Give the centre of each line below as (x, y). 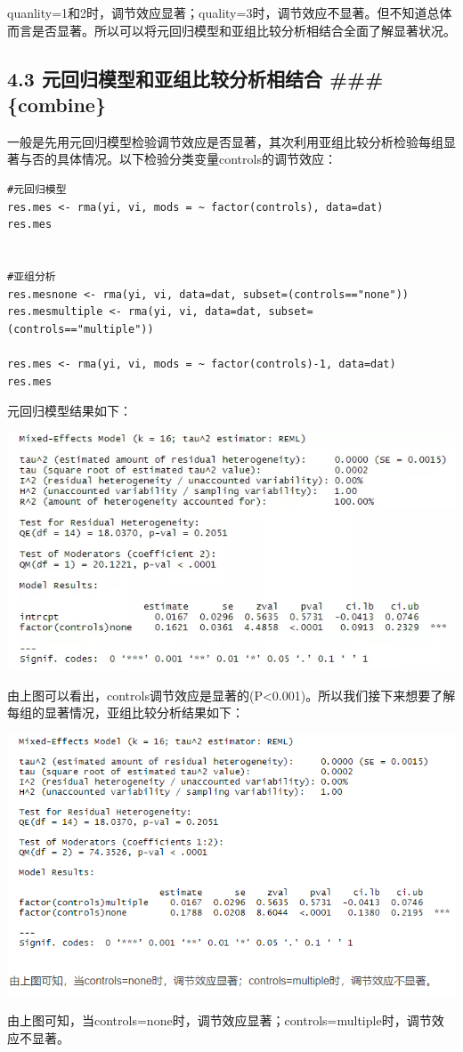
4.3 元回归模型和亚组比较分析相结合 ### (195, 78)
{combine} (57, 104)
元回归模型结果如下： (69, 411)
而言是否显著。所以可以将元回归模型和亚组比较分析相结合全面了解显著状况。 (231, 30)
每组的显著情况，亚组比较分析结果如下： (126, 712)
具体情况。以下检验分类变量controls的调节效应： (196, 159)
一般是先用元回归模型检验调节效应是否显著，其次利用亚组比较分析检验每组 (225, 141)
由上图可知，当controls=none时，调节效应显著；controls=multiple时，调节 (219, 1020)
